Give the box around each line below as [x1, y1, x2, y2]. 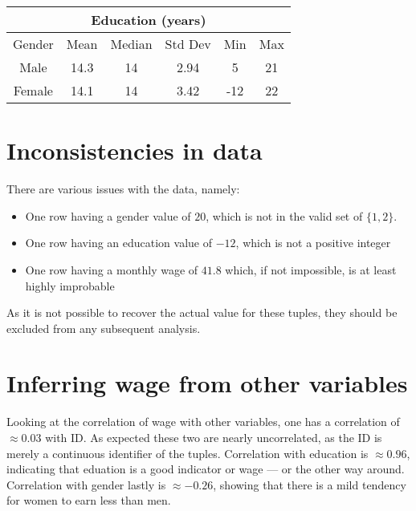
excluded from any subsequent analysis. [6, 319, 201, 336]
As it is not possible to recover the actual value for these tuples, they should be [6, 304, 398, 321]
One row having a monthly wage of [25, 261, 198, 278]
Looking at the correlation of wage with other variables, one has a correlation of [6, 413, 400, 430]
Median [110, 34, 153, 53]
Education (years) [91, 10, 206, 29]
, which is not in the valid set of [206, 207, 363, 224]
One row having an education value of [25, 234, 213, 251]
